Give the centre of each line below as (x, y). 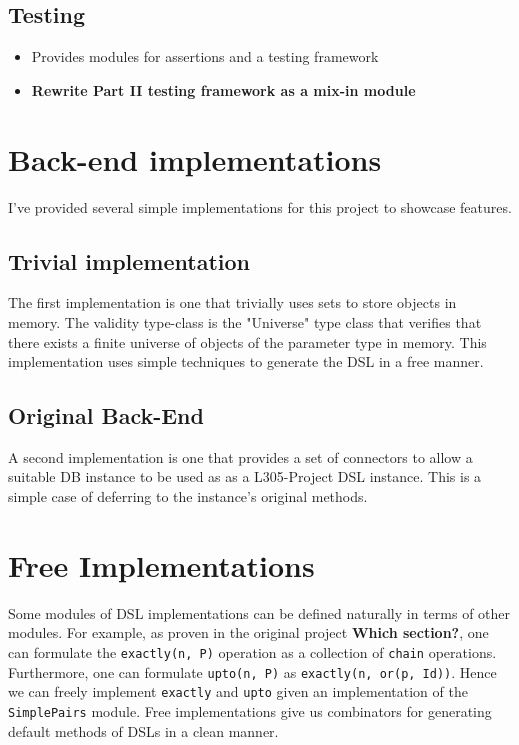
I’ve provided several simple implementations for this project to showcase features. (260, 206)
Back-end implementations (195, 158)
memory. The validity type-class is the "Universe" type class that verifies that (245, 321)
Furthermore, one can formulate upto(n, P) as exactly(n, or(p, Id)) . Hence (252, 671)
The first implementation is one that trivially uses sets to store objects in (232, 302)
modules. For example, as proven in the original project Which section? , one (248, 632)
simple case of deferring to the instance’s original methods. (188, 496)
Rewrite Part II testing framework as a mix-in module (223, 89)
